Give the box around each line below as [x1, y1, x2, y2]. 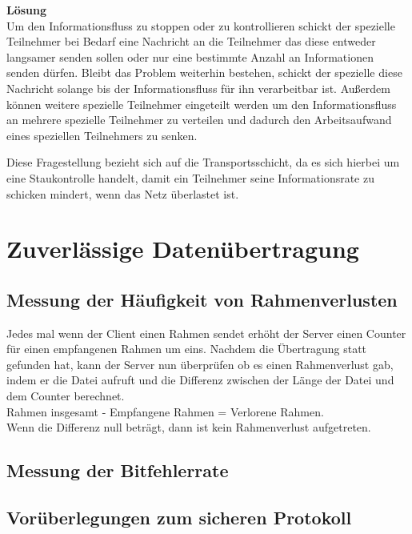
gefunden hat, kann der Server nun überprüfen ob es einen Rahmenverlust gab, [6, 355, 394, 372]
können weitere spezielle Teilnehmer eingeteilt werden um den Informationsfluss [6, 95, 397, 112]
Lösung [6, 2, 47, 18]
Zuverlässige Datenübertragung [6, 232, 359, 265]
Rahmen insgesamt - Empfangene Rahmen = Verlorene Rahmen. [6, 403, 324, 420]
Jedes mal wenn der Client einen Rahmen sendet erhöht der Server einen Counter [6, 324, 406, 341]
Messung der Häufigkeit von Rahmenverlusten [6, 287, 398, 311]
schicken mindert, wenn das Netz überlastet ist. [6, 185, 239, 202]
